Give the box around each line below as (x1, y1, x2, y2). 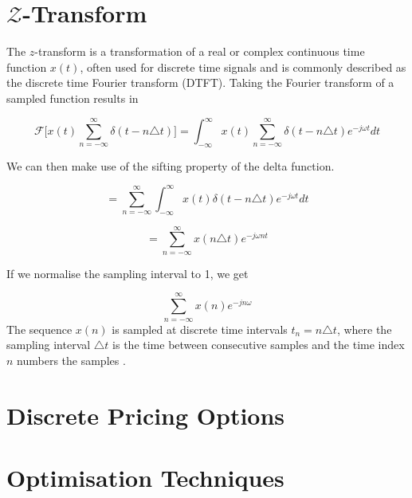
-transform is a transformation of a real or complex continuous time (34, 43, 365, 60)
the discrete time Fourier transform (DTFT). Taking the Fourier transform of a (6, 74, 394, 91)
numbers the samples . (17, 351, 126, 368)
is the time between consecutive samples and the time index (112, 336, 405, 353)
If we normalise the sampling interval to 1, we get (6, 265, 249, 281)
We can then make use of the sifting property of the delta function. (6, 157, 335, 174)
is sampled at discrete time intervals (112, 320, 288, 337)
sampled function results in (6, 89, 139, 106)
